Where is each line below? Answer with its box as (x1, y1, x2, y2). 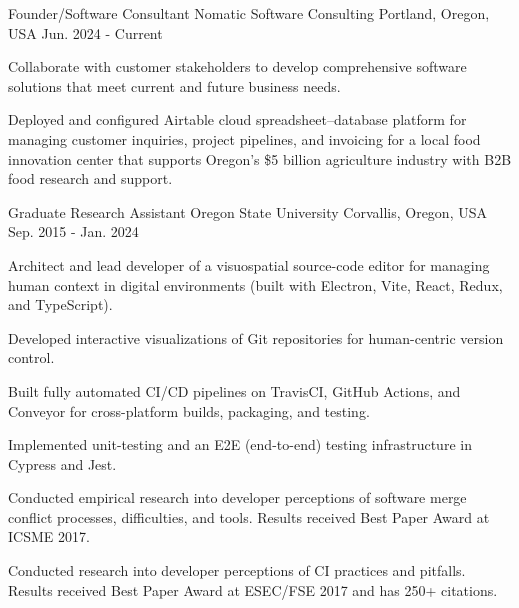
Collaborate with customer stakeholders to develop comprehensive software (8, 56, 467, 77)
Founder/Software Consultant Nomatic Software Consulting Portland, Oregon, (8, 3, 490, 23)
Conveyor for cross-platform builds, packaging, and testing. (8, 400, 370, 421)
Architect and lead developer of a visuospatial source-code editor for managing (8, 254, 490, 275)
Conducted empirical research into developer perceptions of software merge (8, 487, 467, 508)
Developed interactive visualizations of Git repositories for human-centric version (8, 327, 504, 348)
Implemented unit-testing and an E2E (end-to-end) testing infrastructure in (8, 434, 472, 455)
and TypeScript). (8, 294, 113, 315)
